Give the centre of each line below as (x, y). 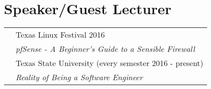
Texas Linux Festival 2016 (60, 35)
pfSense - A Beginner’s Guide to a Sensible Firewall (105, 49)
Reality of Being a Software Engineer (79, 77)
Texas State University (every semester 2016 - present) (110, 63)
